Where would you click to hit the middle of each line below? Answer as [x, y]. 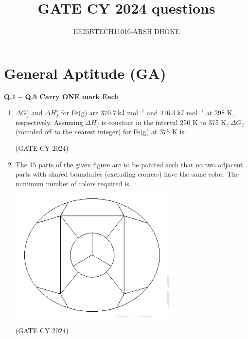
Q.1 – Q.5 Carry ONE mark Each [62, 96]
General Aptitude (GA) [85, 73]
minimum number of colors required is [72, 183]
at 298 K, [220, 113]
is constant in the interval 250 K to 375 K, [165, 122]
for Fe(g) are [80, 113]
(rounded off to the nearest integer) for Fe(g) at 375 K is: [101, 132]
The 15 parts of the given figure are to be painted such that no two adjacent [129, 164]
